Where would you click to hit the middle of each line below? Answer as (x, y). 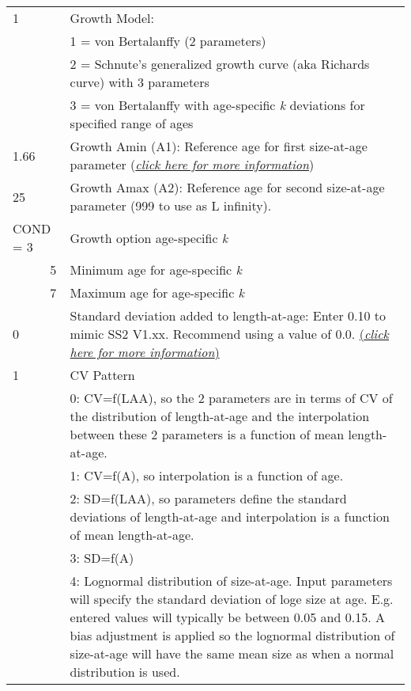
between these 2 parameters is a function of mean (207, 434)
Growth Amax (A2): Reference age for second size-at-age (227, 187)
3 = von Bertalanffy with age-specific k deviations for (217, 105)
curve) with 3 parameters (140, 82)
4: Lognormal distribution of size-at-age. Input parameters (231, 581)
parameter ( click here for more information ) (192, 164)
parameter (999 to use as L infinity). (171, 205)
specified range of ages (132, 123)
